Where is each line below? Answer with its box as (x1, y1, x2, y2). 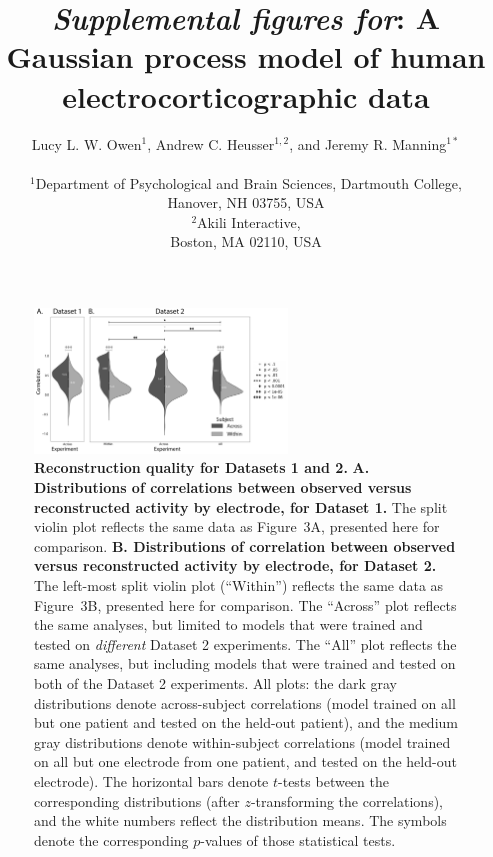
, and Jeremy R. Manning (289, 133, 447, 154)
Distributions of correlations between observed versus (34, 477, 412, 498)
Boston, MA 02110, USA (170, 231, 322, 252)
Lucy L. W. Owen (31, 133, 142, 154)
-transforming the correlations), (250, 790, 444, 811)
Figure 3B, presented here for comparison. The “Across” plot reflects (34, 594, 457, 615)
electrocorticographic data (62, 75, 430, 116)
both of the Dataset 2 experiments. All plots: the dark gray (34, 673, 397, 693)
